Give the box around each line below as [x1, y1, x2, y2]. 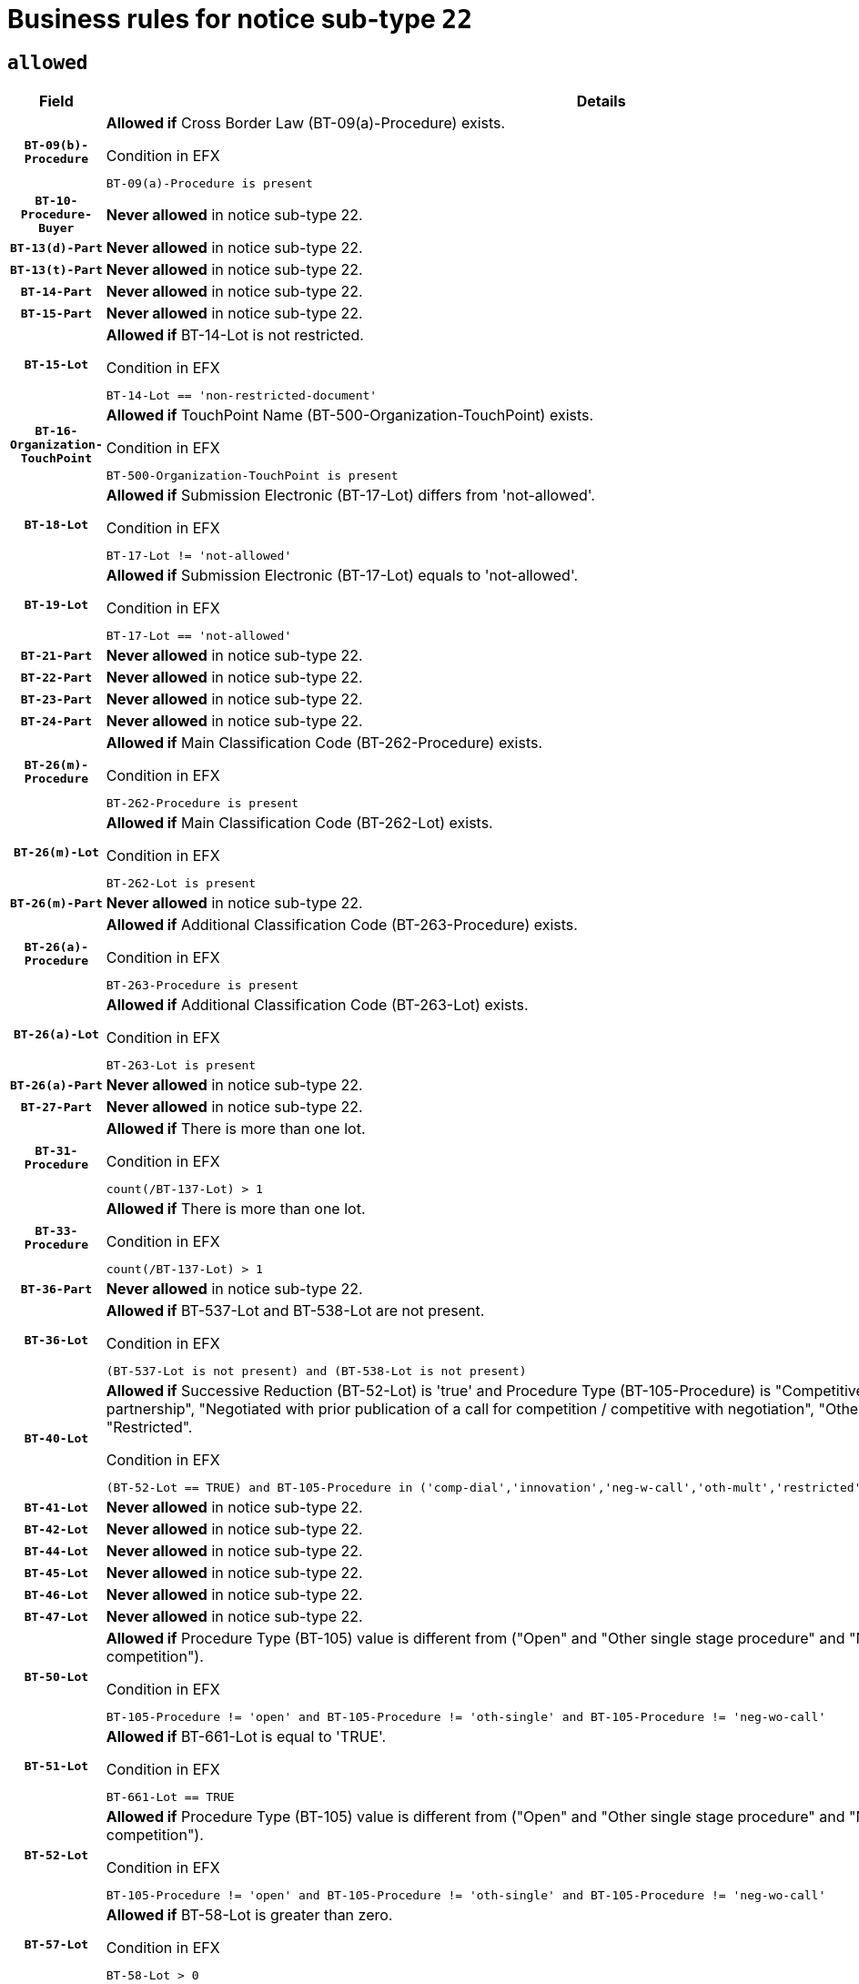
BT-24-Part [20, 714, 93, 728]
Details [576, 92, 626, 111]
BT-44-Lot [24, 1544, 89, 1558]
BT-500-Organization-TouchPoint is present [106, 469, 399, 483]
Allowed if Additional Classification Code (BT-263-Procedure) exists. [106, 916, 578, 935]
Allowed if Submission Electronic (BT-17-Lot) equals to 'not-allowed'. [106, 566, 578, 585]
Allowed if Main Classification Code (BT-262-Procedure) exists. [106, 734, 543, 753]
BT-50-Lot [24, 1669, 89, 1684]
